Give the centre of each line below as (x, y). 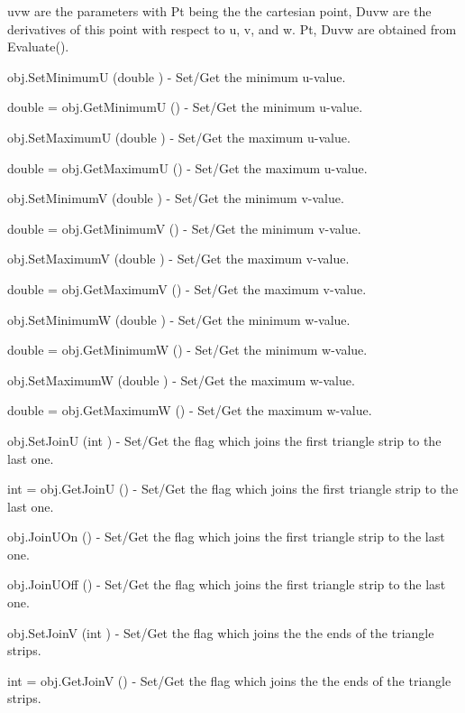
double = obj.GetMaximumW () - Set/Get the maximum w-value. (190, 410)
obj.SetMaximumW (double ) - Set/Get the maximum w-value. (181, 380)
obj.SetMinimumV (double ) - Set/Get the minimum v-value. (176, 198)
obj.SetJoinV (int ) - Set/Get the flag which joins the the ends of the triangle (221, 632)
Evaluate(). (38, 46)
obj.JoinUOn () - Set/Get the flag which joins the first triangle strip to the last (226, 537)
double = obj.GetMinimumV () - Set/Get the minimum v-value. (184, 228)
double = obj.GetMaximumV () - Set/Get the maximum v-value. (187, 288)
